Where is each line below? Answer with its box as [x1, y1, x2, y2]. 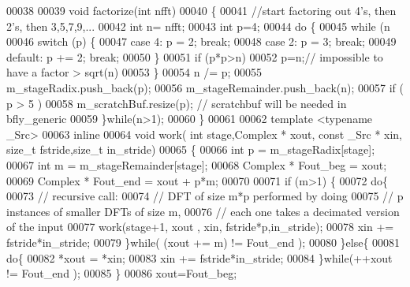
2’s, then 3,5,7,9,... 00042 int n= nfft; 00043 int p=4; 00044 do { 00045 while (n [6, 17, 390, 34]
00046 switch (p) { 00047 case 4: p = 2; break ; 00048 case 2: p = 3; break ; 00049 [6, 33, 397, 50]
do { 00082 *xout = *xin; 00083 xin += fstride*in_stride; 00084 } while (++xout [6, 249, 393, 266]
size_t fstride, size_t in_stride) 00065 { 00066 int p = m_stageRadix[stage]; [6, 141, 375, 158]
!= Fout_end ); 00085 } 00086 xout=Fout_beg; [6, 265, 237, 281]
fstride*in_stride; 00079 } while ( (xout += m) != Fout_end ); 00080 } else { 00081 [6, 233, 401, 250]
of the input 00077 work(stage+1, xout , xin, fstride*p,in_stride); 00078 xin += [6, 218, 394, 235]
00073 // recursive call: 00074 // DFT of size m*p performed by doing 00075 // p [6, 188, 404, 204]
